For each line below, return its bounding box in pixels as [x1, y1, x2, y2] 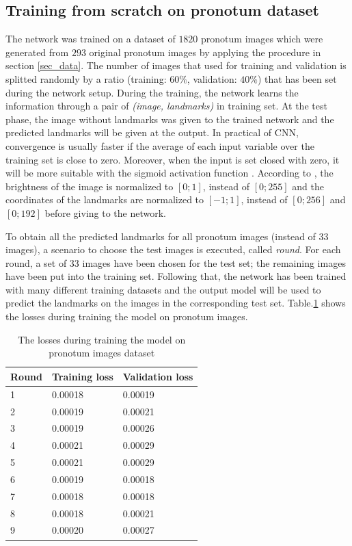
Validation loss [122, 369, 193, 383]
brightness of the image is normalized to [5, 179, 174, 193]
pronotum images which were [201, 31, 323, 46]
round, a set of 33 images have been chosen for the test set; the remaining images [5, 255, 346, 270]
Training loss [51, 369, 113, 383]
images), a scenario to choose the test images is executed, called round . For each [5, 242, 341, 257]
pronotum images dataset [49, 346, 155, 360]
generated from [5, 44, 69, 59]
